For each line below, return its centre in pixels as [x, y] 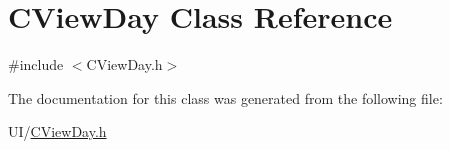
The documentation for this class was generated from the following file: [225, 97]
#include [36, 64]
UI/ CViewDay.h [57, 131]
